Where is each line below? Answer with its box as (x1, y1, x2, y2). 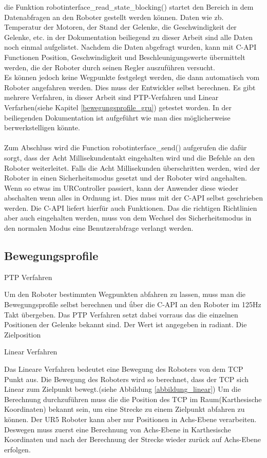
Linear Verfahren (4, 346, 58, 357)
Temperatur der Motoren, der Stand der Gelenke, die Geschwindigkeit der (4, 22, 237, 32)
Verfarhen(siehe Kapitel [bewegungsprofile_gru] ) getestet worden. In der (4, 102, 232, 112)
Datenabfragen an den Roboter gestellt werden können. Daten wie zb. (4, 11, 224, 22)
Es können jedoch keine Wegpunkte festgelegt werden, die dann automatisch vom (4, 72, 260, 83)
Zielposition (4, 329, 41, 340)
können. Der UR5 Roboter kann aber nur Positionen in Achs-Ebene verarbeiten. (4, 413, 257, 424)
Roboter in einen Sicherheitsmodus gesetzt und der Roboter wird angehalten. (4, 172, 247, 183)
